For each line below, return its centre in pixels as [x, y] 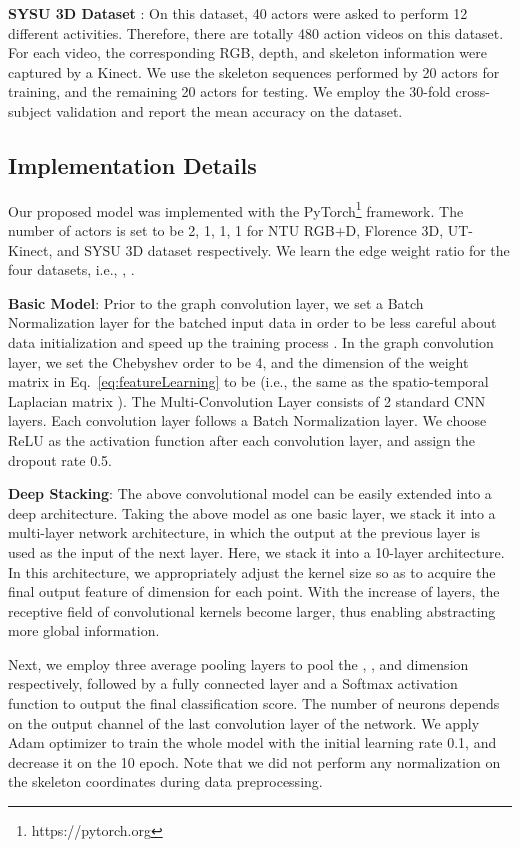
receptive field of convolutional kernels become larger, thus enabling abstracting [252, 610]
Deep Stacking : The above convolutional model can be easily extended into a [250, 493]
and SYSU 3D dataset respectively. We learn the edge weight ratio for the [283, 249]
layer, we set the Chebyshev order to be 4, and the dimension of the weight [238, 361]
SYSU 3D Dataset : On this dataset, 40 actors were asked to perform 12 [238, 13]
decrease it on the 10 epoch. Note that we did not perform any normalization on [254, 761]
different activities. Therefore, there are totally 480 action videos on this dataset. [256, 32]
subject [30, 110]
